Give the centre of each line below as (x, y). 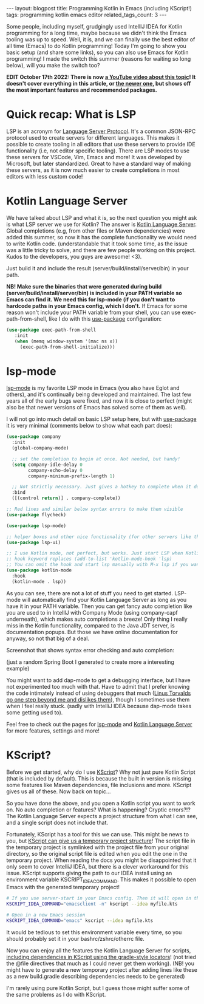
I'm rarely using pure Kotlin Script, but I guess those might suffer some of (98, 988)
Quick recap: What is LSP (71, 114)
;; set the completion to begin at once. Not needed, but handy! (96, 459)
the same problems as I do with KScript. (56, 994)
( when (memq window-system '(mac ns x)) (66, 341)
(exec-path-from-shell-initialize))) (67, 347)
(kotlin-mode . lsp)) (39, 581)
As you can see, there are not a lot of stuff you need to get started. (90, 593)
